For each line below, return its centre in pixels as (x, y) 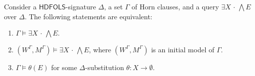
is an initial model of (183, 49)
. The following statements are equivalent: (88, 16)
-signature (81, 6)
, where (100, 49)
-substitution (104, 67)
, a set (113, 6)
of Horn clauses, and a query (175, 6)
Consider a (20, 6)
